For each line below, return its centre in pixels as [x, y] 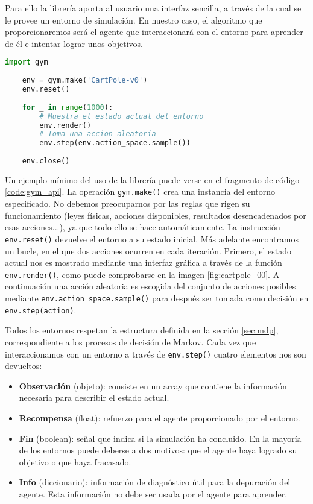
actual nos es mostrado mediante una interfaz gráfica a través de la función [144, 263]
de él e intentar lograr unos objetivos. [74, 43]
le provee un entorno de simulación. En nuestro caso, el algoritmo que [134, 20]
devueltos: [24, 366]
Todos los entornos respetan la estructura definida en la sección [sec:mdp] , [142, 330]
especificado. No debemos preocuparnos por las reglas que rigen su [128, 203]
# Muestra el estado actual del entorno [122, 116]
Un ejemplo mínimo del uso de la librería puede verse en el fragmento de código [152, 179]
